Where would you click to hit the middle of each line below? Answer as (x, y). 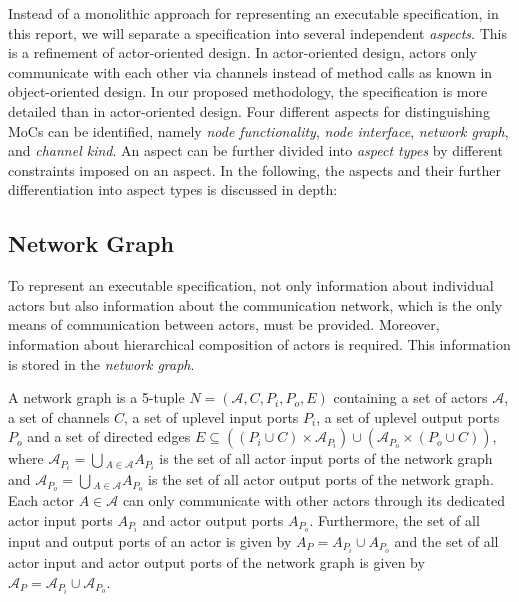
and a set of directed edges (109, 436)
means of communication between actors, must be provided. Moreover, (224, 324)
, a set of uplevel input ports (211, 416)
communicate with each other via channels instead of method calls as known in (250, 71)
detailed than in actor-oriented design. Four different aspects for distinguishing (249, 110)
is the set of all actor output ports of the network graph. (321, 479)
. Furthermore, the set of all (394, 519)
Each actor (41, 500)
